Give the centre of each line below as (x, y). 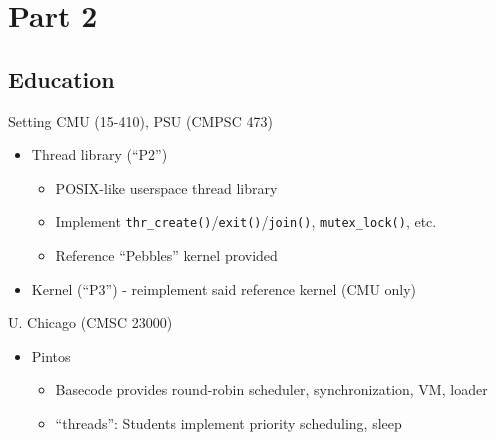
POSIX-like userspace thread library (166, 187)
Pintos (51, 355)
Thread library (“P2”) (99, 154)
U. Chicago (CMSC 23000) (90, 322)
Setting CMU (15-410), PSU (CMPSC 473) (140, 120)
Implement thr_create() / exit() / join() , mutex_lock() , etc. (246, 221)
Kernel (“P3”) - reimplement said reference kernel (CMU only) (224, 288)
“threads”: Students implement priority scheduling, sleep (228, 422)
